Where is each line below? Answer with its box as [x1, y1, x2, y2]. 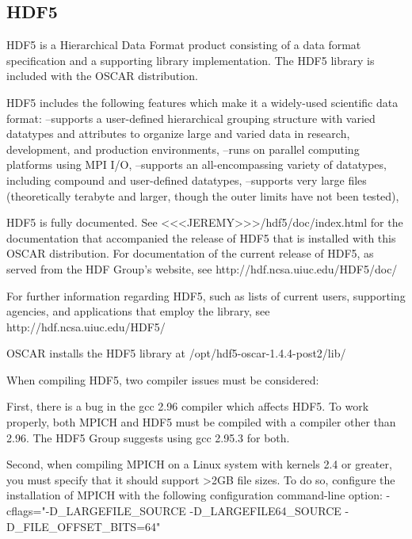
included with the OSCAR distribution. [6, 67, 198, 84]
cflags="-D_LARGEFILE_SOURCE [6, 503, 186, 519]
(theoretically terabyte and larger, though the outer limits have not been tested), [6, 187, 399, 204]
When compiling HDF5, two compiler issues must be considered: [6, 371, 319, 388]
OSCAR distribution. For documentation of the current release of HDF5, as [6, 245, 374, 262]
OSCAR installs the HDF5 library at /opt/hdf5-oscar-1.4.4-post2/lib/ [6, 345, 346, 361]
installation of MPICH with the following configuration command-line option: [6, 487, 383, 503]
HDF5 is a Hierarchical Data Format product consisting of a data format [6, 36, 361, 53]
